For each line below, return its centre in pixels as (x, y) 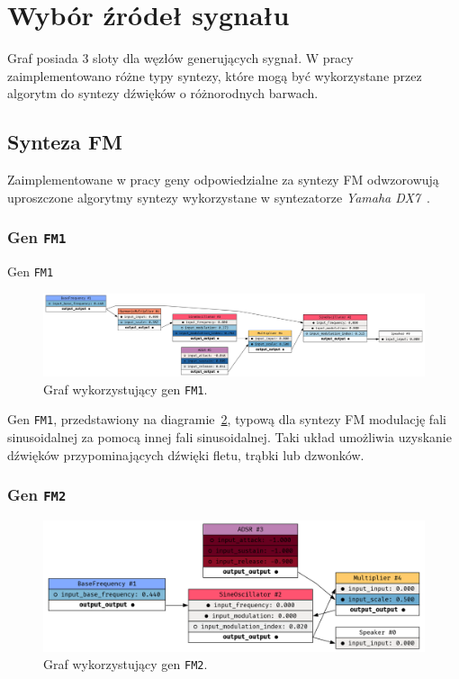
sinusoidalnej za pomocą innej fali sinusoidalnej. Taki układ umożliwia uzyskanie (229, 436)
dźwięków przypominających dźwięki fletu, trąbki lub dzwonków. (186, 454)
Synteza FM (65, 142)
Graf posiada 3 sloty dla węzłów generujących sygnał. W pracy (180, 58)
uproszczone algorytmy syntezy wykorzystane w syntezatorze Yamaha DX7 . (219, 197)
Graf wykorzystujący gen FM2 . (126, 664)
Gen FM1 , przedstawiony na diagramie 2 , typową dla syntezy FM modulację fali (227, 419)
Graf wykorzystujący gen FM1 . (126, 389)
